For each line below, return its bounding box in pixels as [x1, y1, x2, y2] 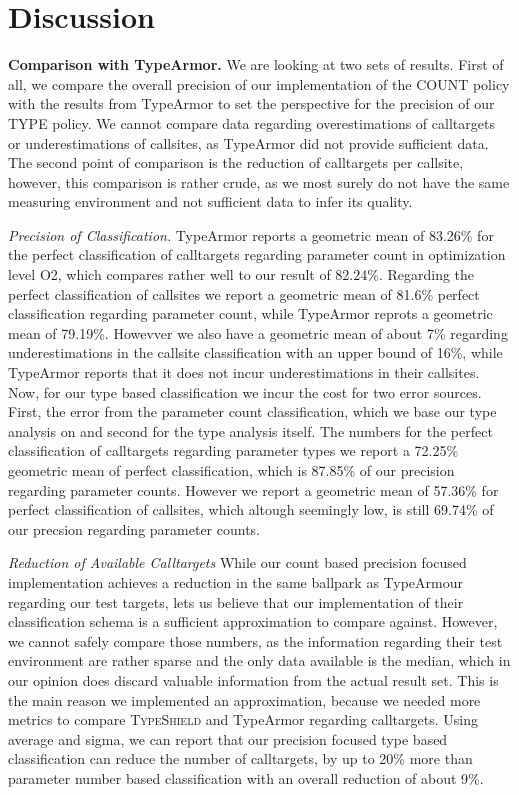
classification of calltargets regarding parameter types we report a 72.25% [8, 440, 459, 461]
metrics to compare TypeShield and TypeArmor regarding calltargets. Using [8, 709, 478, 730]
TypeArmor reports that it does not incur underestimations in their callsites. [8, 362, 480, 383]
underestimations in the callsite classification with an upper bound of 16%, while [8, 342, 503, 363]
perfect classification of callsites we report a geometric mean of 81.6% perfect [8, 283, 480, 304]
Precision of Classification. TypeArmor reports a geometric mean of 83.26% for [8, 224, 494, 245]
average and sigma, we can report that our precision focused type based [8, 728, 448, 749]
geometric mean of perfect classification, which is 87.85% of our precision [8, 460, 455, 480]
